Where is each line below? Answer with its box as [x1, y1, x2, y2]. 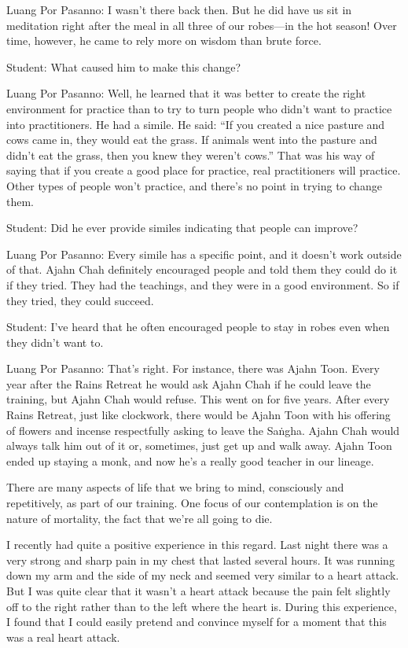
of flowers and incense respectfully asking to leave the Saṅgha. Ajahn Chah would [6, 422, 400, 438]
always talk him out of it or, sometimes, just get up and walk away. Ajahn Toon [6, 437, 392, 454]
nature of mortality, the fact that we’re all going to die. [6, 510, 273, 526]
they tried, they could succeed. [6, 292, 154, 308]
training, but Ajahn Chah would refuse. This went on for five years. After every [6, 391, 390, 407]
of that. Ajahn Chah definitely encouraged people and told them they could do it [6, 261, 398, 278]
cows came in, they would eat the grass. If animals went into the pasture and [6, 131, 377, 148]
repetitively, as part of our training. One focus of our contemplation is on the [6, 495, 378, 511]
